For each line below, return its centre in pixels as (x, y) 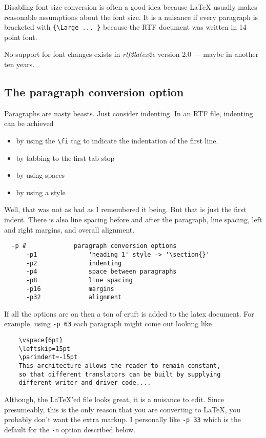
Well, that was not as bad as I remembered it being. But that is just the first (125, 209)
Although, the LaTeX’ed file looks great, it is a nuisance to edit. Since (114, 399)
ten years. (19, 64)
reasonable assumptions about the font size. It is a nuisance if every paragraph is (131, 17)
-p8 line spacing (79, 280)
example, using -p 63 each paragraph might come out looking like (108, 324)
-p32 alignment (74, 297)
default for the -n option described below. (70, 429)
